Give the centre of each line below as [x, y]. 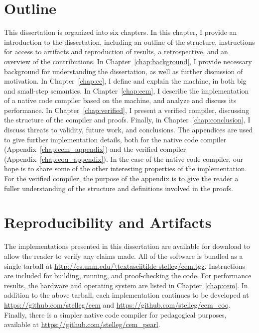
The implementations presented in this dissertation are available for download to [127, 246]
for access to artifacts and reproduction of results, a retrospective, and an [116, 52]
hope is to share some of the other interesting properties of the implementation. [126, 168]
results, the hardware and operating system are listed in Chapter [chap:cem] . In [126, 285]
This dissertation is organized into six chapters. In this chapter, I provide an [121, 32]
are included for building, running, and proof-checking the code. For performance [128, 276]
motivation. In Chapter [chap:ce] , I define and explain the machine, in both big [125, 81]
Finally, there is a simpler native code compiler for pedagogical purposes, [115, 314]
